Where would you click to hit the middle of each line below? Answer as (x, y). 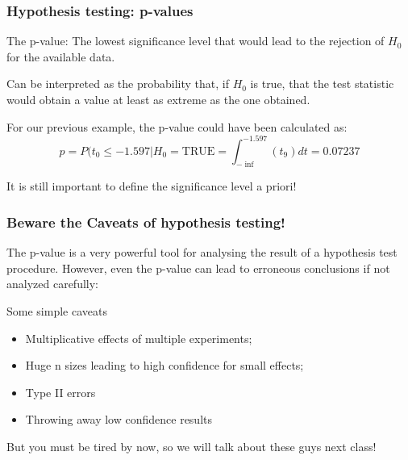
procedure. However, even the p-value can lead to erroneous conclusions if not (198, 268)
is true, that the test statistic (322, 84)
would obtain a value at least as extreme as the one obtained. (158, 99)
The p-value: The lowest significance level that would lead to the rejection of (196, 41)
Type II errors (60, 392)
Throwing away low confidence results (119, 419)
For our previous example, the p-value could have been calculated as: (177, 126)
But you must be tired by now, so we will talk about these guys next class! (192, 447)
